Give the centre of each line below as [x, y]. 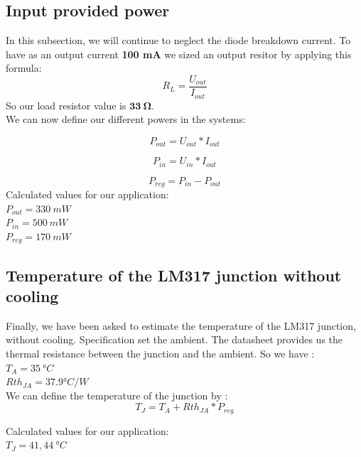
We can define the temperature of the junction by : [117, 395]
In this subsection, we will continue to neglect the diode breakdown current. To [178, 40]
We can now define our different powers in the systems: [126, 119]
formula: [24, 68]
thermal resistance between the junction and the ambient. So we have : [160, 354]
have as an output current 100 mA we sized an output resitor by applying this [179, 54]
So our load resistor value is [66, 105]
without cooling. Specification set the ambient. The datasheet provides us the [174, 339]
